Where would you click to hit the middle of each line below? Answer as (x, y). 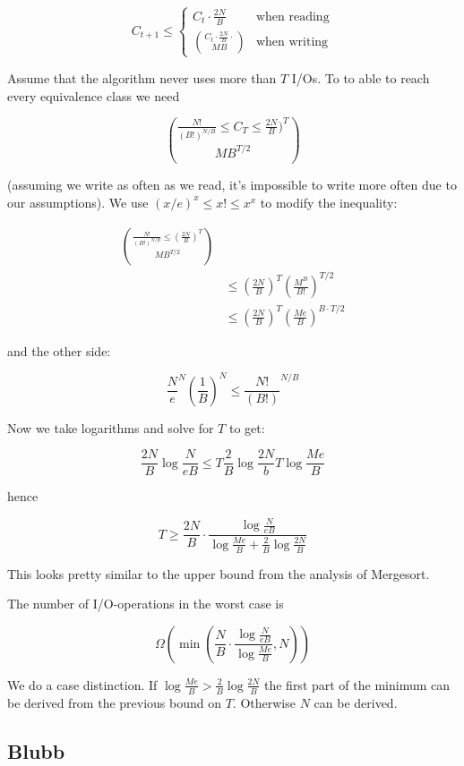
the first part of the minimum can (357, 684)
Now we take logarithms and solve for (111, 427)
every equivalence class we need (94, 95)
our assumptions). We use (78, 202)
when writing (292, 42)
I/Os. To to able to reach (361, 77)
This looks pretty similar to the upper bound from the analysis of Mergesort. (219, 573)
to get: (247, 427)
